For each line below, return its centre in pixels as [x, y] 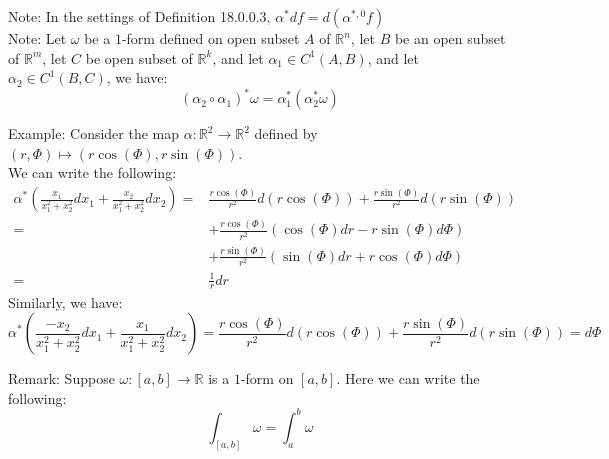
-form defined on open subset [210, 38]
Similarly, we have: [65, 301]
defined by [286, 133]
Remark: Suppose [61, 378]
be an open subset [450, 38]
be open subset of [139, 57]
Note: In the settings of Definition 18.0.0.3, [139, 16]
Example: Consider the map [94, 133]
